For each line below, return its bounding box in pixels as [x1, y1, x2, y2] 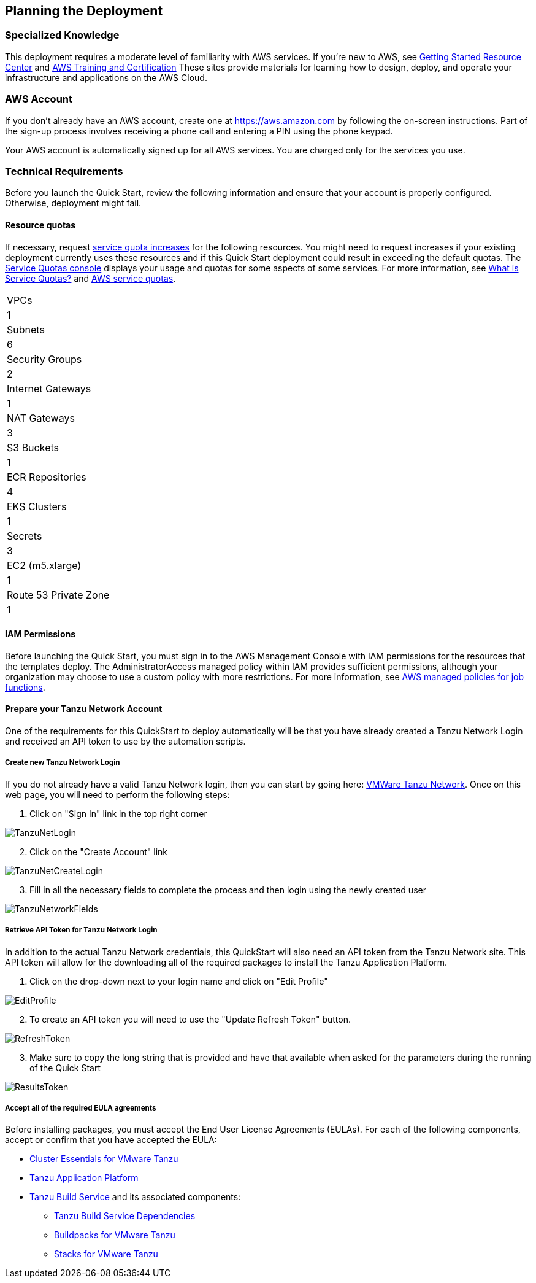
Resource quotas [5, 219, 76, 230]
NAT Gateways [7, 411, 75, 424]
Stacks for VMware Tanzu [54, 1249, 158, 1260]
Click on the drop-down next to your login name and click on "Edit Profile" [29, 975, 328, 986]
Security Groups [7, 352, 82, 365]
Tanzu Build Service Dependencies [54, 1211, 196, 1222]
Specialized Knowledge [5, 29, 120, 42]
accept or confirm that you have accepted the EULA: [5, 1134, 217, 1145]
